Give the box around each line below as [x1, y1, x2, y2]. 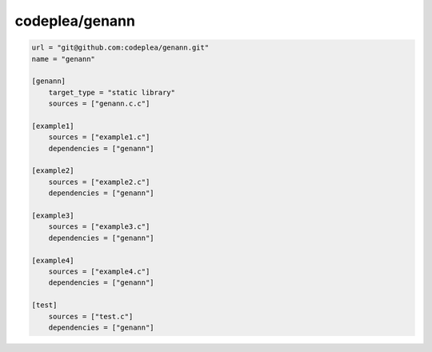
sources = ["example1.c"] [48, 133, 150, 142]
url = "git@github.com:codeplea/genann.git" [31, 43, 210, 52]
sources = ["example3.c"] [48, 222, 150, 231]
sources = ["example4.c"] [48, 266, 150, 276]
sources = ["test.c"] [48, 312, 134, 321]
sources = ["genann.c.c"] [48, 99, 150, 108]
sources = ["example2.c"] [48, 177, 150, 186]
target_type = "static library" [48, 88, 176, 97]
